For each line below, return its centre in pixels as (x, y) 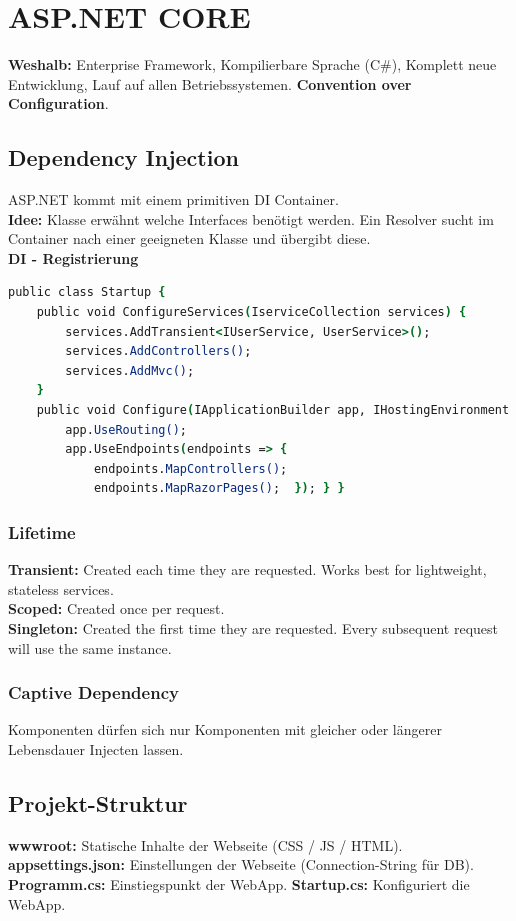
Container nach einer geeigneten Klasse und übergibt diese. (189, 238)
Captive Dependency (93, 692)
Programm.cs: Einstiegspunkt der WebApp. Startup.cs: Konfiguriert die (239, 884)
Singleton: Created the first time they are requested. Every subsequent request (253, 628)
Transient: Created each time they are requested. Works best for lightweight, (247, 569)
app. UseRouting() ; (126, 429)
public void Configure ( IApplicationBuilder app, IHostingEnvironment (273, 410)
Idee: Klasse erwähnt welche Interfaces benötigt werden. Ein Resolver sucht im (251, 218)
